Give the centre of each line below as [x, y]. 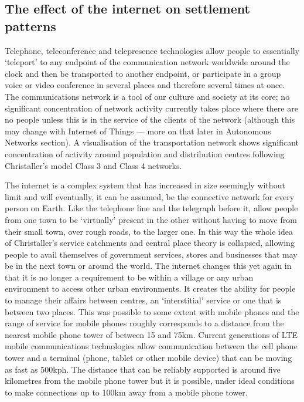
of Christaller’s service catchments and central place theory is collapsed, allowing [150, 243]
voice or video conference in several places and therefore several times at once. [145, 85]
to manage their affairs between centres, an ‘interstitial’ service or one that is [143, 300]
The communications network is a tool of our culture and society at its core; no [147, 96]
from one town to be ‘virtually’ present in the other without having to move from [151, 219]
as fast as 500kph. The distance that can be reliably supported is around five [143, 369]
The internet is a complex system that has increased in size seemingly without [145, 185]
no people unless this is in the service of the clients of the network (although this [150, 119]
